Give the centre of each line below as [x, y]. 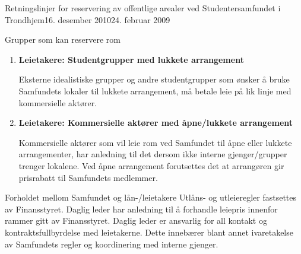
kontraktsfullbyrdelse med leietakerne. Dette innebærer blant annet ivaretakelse [149, 232]
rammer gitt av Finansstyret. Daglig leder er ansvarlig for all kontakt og [136, 220]
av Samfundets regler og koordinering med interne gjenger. [112, 244]
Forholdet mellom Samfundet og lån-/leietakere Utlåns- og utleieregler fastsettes [151, 197]
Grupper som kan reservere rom [63, 39]
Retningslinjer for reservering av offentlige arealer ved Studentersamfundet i [143, 8]
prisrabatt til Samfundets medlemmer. [88, 177]
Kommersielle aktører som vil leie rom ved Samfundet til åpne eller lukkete [155, 142]
